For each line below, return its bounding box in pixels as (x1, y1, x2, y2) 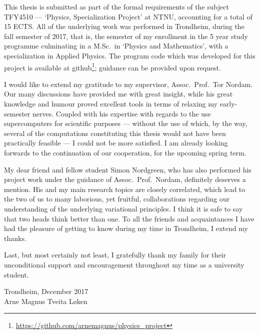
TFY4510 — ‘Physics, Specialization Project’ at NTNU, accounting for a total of (4, 11, 252, 21)
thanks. (4, 232, 26, 243)
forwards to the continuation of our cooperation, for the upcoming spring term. (4, 147, 246, 157)
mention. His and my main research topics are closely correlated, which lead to (4, 183, 245, 194)
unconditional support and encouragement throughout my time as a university (4, 259, 244, 269)
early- (219, 98, 237, 108)
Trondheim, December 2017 (4, 286, 88, 296)
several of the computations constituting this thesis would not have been (4, 127, 226, 138)
